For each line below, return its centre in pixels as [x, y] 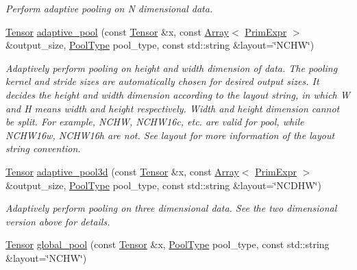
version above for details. [58, 221]
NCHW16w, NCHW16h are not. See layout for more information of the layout [170, 135]
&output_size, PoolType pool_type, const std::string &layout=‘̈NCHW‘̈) [160, 45]
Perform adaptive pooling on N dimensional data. [109, 8]
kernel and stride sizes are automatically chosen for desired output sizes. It [162, 81]
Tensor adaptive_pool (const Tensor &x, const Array [118, 31]
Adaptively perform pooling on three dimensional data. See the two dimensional [171, 208]
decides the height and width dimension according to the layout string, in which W [178, 94]
